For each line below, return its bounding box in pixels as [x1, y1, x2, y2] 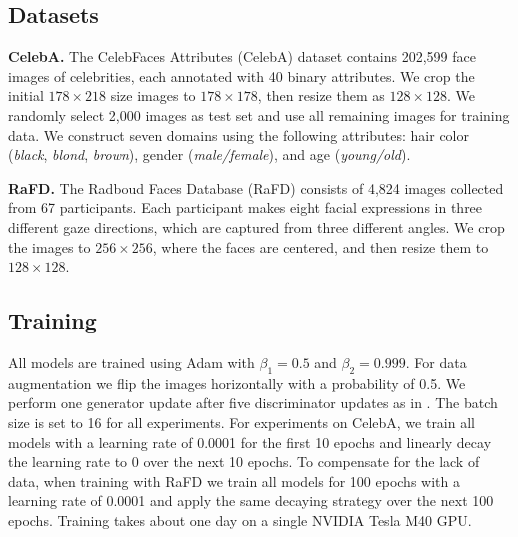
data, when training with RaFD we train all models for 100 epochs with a [8, 470, 460, 491]
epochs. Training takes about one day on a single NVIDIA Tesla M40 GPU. [8, 509, 472, 530]
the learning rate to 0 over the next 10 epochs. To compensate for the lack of [8, 451, 480, 472]
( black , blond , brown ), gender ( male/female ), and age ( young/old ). [8, 144, 411, 165]
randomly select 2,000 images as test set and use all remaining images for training [8, 104, 510, 125]
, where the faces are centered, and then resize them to [152, 236, 489, 257]
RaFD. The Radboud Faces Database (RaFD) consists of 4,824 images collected [8, 177, 504, 198]
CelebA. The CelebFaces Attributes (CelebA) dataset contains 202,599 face [8, 46, 476, 67]
